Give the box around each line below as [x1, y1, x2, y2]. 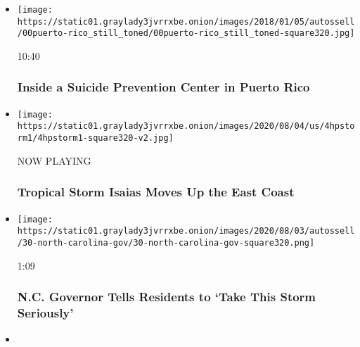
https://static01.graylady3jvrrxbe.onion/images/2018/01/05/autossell [17, 16, 355, 27]
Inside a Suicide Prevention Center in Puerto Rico [17, 78, 310, 96]
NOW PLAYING [17, 153, 91, 168]
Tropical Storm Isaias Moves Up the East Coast [17, 183, 295, 201]
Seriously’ [17, 303, 74, 321]
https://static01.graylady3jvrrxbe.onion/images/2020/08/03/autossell [17, 226, 355, 236]
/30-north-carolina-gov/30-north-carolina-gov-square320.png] [17, 237, 315, 248]
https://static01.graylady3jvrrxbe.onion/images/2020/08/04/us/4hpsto [17, 121, 355, 132]
